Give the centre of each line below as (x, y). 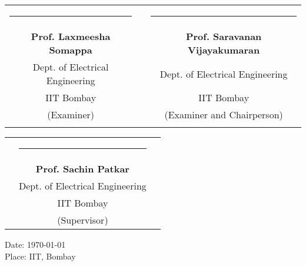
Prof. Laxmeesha (71, 36)
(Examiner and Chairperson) (224, 114)
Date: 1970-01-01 (35, 244)
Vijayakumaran (224, 50)
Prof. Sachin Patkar (82, 169)
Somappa (71, 50)
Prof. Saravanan (224, 36)
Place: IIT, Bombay (40, 256)
